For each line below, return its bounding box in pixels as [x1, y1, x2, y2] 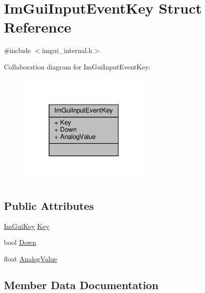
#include [4, 45, 31, 55]
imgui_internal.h [42, 45, 93, 55]
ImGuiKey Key [4, 221, 50, 231]
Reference [4, 17, 71, 37]
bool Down [4, 237, 36, 247]
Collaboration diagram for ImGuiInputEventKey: [4, 61, 151, 71]
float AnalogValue [4, 254, 57, 263]
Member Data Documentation [4, 277, 159, 292]
